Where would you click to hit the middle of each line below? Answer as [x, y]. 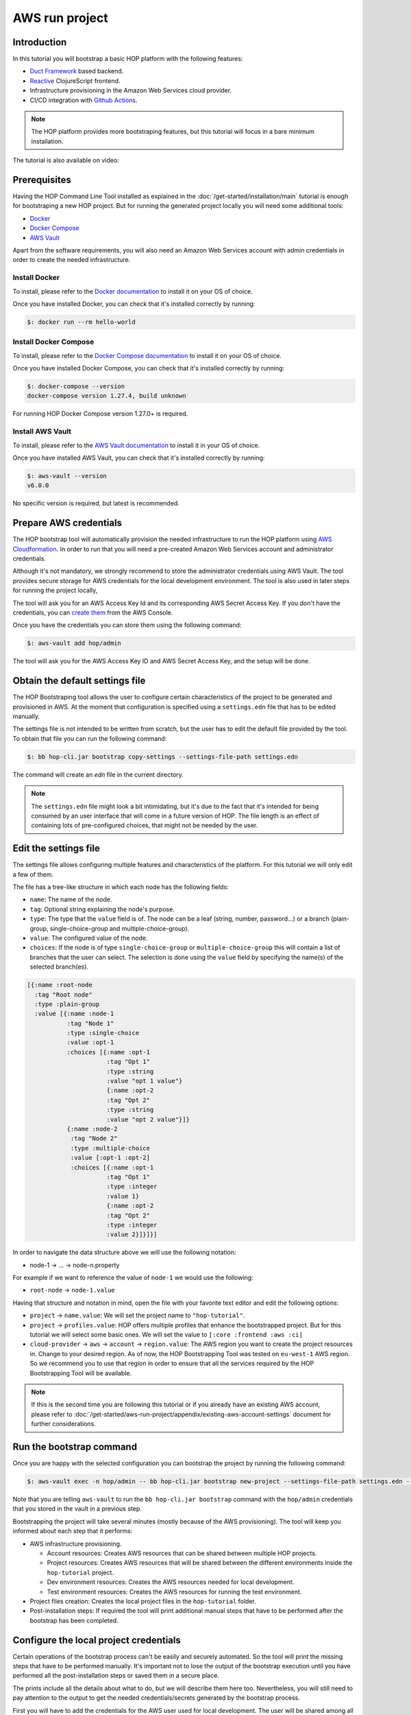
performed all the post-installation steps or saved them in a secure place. [116, 1676]
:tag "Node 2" [94, 1138]
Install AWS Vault [42, 431]
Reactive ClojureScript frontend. [75, 81]
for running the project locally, [55, 591]
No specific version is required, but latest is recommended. [96, 504]
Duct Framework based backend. [77, 71]
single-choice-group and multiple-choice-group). [120, 928]
